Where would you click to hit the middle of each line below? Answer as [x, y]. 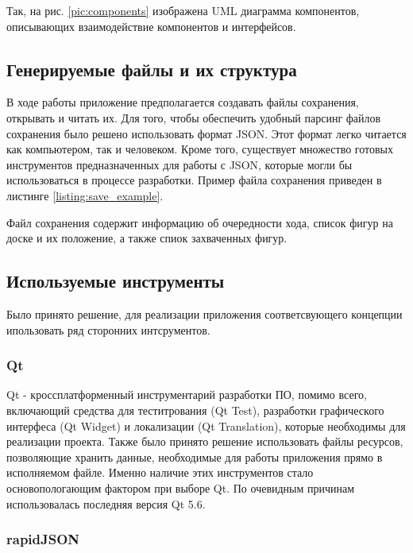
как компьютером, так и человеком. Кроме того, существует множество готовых [200, 149]
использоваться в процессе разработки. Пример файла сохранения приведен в [194, 180]
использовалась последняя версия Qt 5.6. [106, 503]
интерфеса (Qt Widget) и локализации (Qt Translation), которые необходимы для [206, 425]
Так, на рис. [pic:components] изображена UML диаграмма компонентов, [183, 10]
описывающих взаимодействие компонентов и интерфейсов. [151, 26]
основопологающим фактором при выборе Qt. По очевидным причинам [181, 487]
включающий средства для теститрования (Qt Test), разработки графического [195, 410]
